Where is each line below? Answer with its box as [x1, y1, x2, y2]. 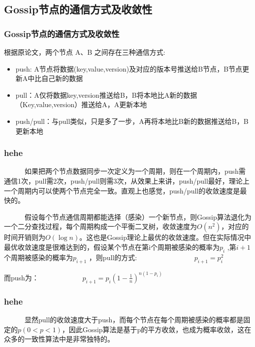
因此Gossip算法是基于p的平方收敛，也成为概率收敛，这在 [68, 324, 252, 334]
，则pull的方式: [89, 252, 137, 262]
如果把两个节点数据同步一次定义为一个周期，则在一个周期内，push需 [24, 166, 246, 176]
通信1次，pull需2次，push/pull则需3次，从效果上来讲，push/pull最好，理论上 [4, 175, 250, 186]
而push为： [4, 272, 39, 282]
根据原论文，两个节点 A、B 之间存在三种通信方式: [4, 47, 165, 57]
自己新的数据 [41, 73, 83, 83]
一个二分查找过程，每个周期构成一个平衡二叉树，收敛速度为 [4, 221, 197, 231]
